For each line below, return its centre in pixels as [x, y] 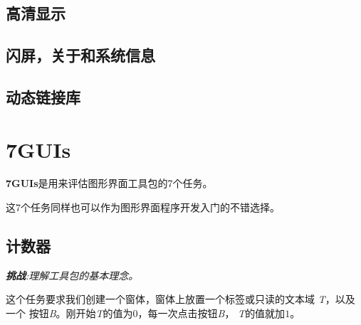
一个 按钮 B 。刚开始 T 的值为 [69, 313]
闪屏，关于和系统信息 [80, 55]
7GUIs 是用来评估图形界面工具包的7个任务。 [109, 183]
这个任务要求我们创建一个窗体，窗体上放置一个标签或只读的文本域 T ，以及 [180, 299]
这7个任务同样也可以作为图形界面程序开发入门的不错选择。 [143, 207]
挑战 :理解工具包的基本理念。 [72, 275]
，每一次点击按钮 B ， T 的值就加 [211, 313]
